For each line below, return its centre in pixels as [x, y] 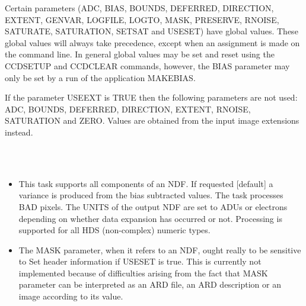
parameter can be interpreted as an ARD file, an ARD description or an [150, 284]
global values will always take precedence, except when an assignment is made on [152, 42]
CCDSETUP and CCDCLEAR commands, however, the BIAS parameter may [147, 65]
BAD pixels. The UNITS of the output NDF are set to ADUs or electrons [153, 206]
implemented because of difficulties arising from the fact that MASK [143, 273]
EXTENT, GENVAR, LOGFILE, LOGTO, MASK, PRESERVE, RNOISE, [142, 19]
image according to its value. [71, 296]
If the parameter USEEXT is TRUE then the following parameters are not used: [151, 97]
